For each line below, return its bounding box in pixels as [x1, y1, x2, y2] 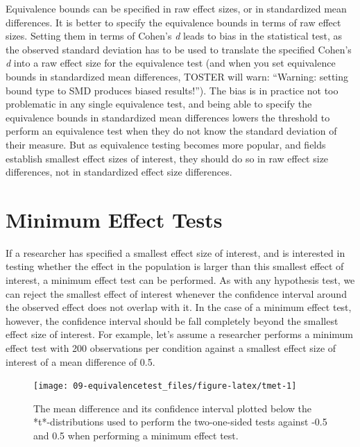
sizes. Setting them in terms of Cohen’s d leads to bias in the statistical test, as [6, 28, 343, 43]
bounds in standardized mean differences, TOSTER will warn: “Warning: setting [6, 69, 349, 83]
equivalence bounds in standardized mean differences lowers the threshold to [6, 110, 330, 124]
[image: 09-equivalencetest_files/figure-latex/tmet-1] [33, 381, 297, 391]
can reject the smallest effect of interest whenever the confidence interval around [6, 286, 347, 301]
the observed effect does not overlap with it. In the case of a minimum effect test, [6, 300, 352, 314]
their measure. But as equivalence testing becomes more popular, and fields [6, 137, 326, 151]
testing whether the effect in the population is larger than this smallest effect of [6, 259, 344, 273]
